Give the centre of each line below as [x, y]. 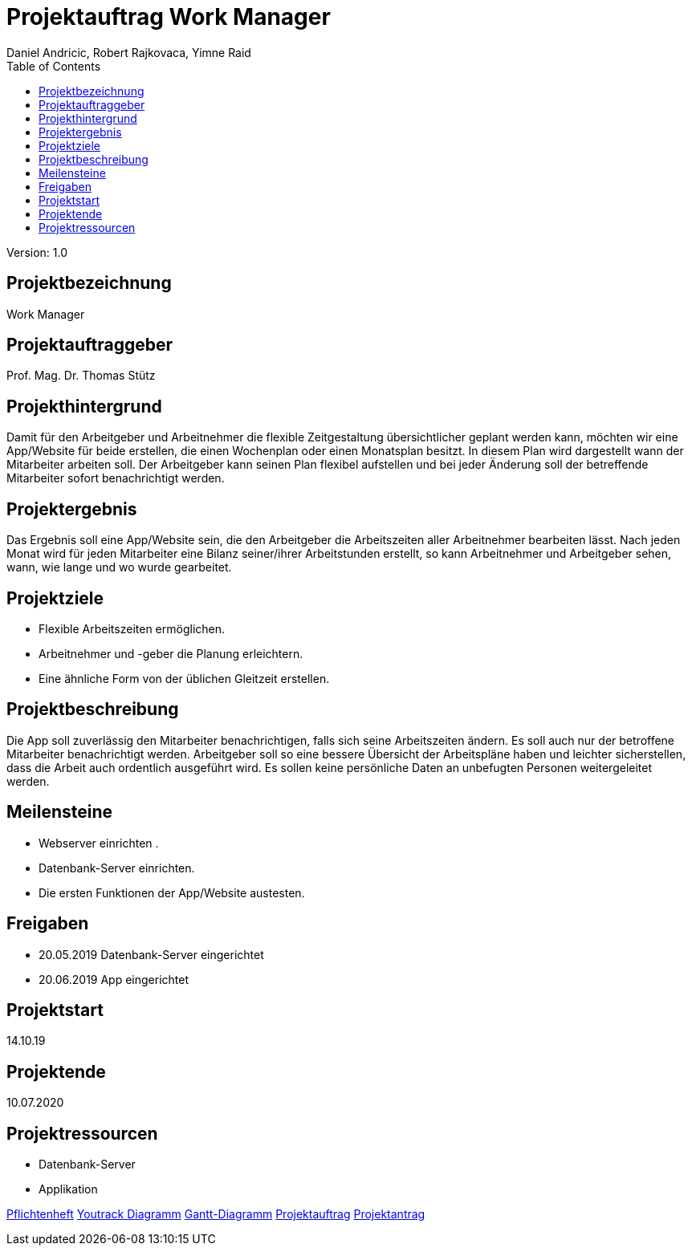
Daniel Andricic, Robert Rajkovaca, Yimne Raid [129, 52]
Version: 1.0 [37, 252]
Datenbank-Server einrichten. [117, 868]
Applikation [68, 1189]
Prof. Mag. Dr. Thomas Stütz [81, 376]
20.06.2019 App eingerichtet [114, 979]
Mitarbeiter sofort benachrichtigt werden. [116, 478]
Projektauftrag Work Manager [169, 17]
